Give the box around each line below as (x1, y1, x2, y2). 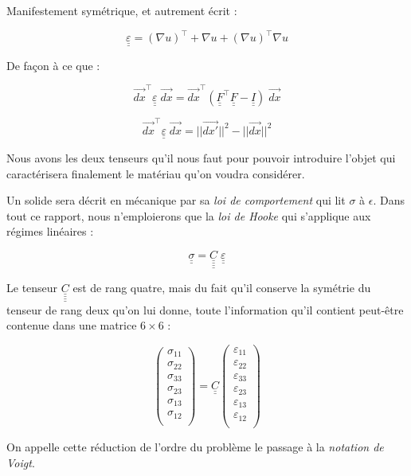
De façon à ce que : (6, 57, 100, 73)
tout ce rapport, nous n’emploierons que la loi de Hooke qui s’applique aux (6, 207, 371, 224)
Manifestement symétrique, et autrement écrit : (6, 2, 237, 18)
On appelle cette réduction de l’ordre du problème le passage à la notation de (6, 438, 384, 455)
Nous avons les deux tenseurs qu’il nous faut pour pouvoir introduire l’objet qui (6, 150, 396, 166)
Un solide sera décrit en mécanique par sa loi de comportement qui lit (6, 192, 346, 209)
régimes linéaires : (6, 223, 94, 240)
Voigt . (6, 454, 35, 470)
